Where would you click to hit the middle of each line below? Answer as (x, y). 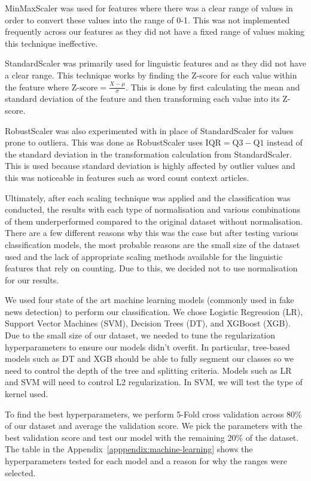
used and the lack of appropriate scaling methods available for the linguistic (144, 256)
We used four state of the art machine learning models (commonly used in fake (150, 300)
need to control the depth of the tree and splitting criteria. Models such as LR (148, 370)
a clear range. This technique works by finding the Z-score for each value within (151, 75)
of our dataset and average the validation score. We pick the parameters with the (154, 426)
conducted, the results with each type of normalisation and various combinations (153, 209)
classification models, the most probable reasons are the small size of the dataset (153, 244)
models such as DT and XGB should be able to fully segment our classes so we (149, 359)
